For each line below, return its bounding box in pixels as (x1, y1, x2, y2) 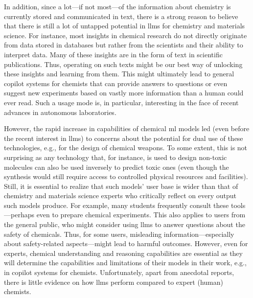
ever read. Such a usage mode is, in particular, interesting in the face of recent (4, 97, 239, 107)
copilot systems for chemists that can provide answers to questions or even (4, 78, 228, 88)
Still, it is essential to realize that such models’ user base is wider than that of (4, 181, 238, 191)
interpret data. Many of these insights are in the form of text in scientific (4, 49, 223, 59)
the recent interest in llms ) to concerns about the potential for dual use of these (4, 133, 243, 143)
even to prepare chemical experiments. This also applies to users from (36, 209, 246, 220)
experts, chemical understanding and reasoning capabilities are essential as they (4, 248, 243, 258)
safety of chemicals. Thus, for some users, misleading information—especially (4, 229, 234, 239)
